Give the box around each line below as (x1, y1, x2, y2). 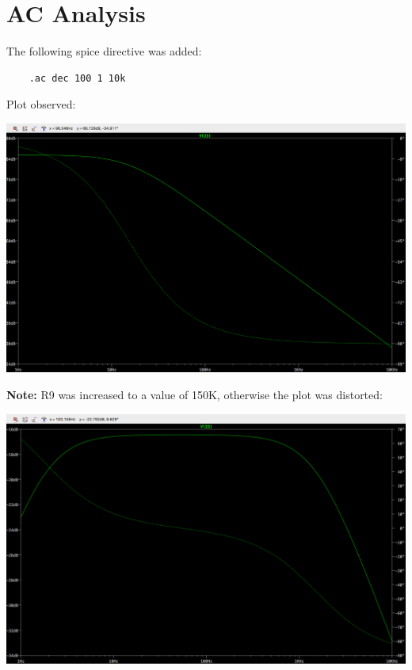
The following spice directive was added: (6, 43, 202, 59)
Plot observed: (6, 96, 76, 112)
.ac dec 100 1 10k (29, 72, 126, 84)
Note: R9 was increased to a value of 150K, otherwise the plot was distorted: (6, 386, 383, 402)
